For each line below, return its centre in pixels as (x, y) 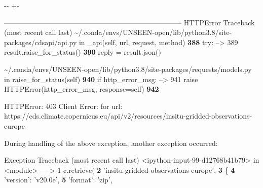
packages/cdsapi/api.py (41, 42)
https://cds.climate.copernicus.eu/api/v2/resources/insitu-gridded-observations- (128, 116)
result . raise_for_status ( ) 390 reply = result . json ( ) (83, 52)
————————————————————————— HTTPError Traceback (129, 22)
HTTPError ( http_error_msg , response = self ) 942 (82, 89)
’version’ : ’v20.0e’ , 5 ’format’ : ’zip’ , (58, 180)
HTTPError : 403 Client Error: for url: (63, 106)
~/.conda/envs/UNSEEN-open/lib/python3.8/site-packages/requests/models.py (128, 69)
